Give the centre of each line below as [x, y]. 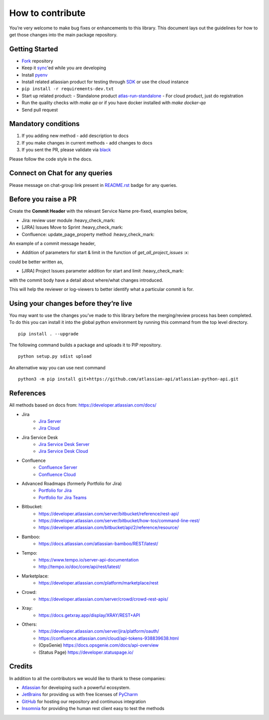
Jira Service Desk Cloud [63, 451]
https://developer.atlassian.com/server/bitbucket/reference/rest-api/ [109, 514]
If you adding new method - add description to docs [75, 136]
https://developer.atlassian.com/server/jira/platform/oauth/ [99, 631]
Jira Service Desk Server [64, 444]
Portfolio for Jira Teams [63, 497]
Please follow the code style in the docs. [51, 159]
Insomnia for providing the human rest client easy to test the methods [93, 709]
